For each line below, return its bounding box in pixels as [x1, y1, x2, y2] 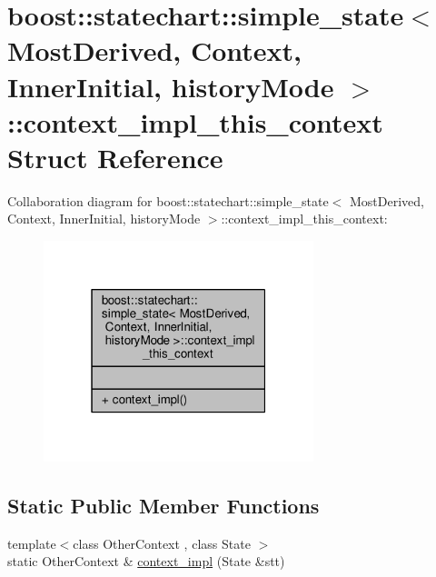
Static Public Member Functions [7, 492, 320, 520]
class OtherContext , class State [73, 533, 251, 552]
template [7, 533, 56, 552]
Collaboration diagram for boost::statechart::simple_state [7, 191, 329, 210]
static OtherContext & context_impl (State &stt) [7, 552, 285, 571]
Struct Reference [7, 138, 223, 175]
